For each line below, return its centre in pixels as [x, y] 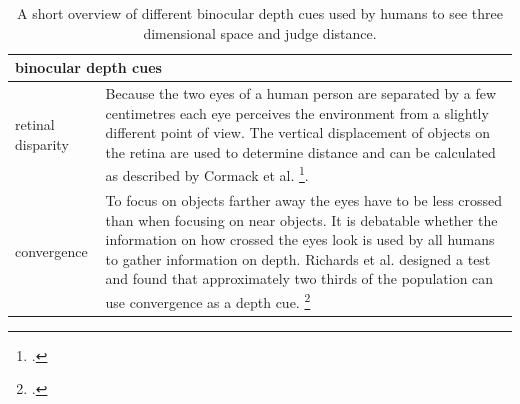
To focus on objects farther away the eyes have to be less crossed [303, 199]
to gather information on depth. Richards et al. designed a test [298, 258]
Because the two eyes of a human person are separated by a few [301, 93]
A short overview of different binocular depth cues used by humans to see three [260, 13]
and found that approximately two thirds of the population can [299, 278]
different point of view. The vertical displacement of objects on [297, 132]
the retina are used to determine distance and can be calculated [300, 151]
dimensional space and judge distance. [260, 32]
